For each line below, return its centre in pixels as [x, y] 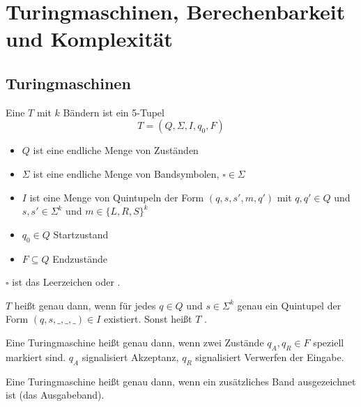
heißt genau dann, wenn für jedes [85, 305]
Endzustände [80, 258]
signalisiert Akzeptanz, [130, 356]
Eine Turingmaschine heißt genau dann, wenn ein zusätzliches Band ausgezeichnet [181, 381]
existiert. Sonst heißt [148, 319]
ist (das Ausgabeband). [55, 395]
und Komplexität [89, 39]
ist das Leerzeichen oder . [66, 282]
